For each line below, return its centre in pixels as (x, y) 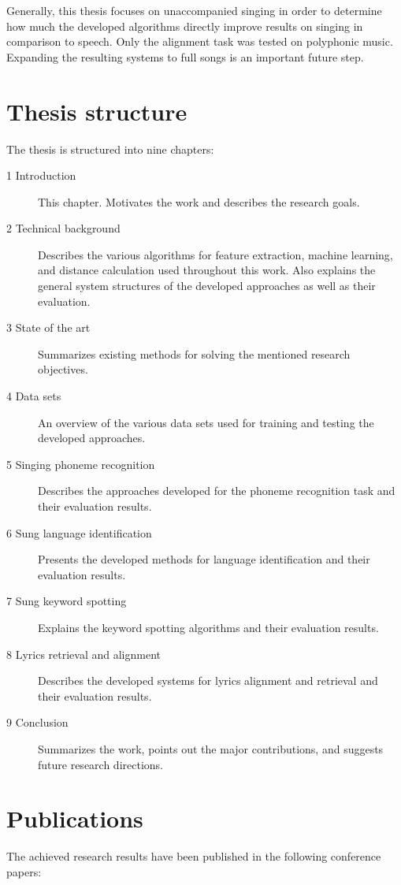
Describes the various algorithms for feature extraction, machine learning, (215, 254)
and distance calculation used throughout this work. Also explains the (207, 270)
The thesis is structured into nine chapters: (110, 149)
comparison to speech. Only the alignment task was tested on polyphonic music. (200, 41)
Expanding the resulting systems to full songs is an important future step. (185, 56)
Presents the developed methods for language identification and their (204, 559)
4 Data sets (34, 396)
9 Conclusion (37, 722)
